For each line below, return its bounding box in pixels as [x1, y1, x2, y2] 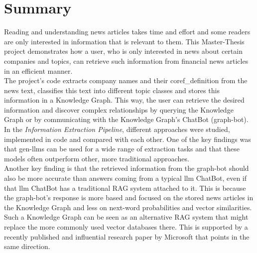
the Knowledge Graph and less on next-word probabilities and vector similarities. [4, 202, 252, 212]
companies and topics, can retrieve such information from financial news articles [4, 55, 249, 66]
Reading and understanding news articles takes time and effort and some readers [4, 26, 251, 37]
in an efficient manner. [4, 65, 73, 76]
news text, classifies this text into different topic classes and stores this [4, 85, 220, 95]
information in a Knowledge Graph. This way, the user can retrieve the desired [4, 95, 245, 105]
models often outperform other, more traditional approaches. [4, 153, 189, 163]
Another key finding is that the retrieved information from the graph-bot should [4, 163, 249, 173]
